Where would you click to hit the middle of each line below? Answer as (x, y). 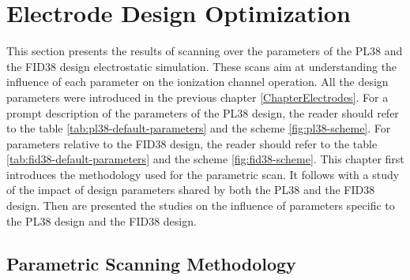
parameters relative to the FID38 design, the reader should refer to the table (192, 143)
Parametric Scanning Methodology (151, 263)
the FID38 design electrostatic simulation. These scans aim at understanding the (202, 66)
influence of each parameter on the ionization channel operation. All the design (197, 82)
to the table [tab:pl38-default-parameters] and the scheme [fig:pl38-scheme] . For (199, 128)
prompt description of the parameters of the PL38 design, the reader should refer (203, 112)
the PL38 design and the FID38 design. (102, 220)
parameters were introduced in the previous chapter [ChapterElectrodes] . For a (197, 97)
